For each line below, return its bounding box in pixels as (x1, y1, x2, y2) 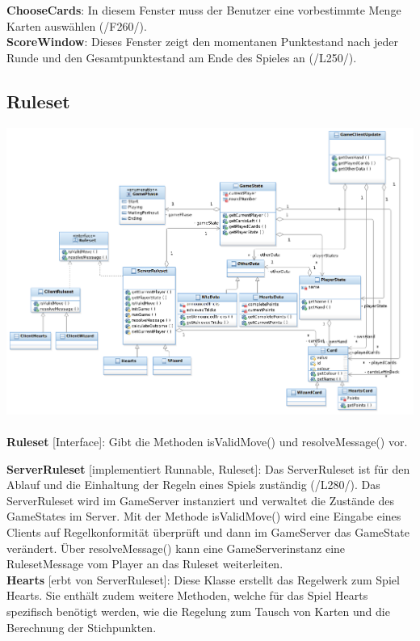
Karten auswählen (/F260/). (6, 17, 147, 34)
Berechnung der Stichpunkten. (6, 618, 157, 635)
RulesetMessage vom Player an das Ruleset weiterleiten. (6, 555, 283, 572)
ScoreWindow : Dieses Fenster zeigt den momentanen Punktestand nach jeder (6, 33, 399, 50)
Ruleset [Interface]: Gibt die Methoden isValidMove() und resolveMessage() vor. (6, 432, 408, 449)
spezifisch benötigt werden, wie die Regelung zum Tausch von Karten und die (6, 602, 390, 619)
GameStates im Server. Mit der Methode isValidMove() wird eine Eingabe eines (6, 508, 401, 525)
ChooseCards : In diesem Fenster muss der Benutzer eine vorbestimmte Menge (6, 2, 401, 18)
